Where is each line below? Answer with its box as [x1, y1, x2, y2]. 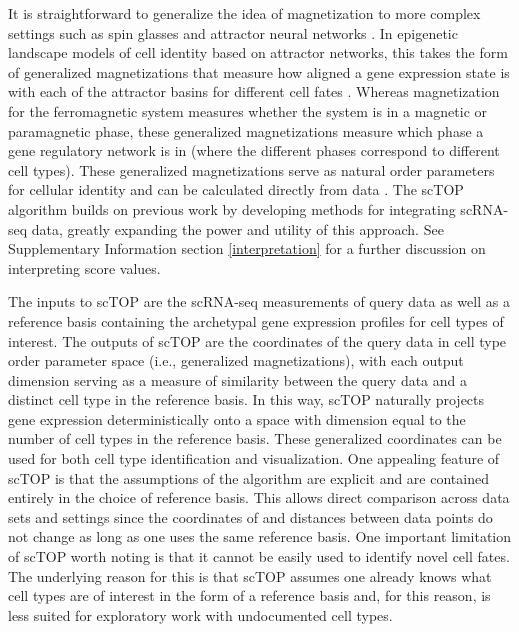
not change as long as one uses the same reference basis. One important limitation [8, 526, 512, 547]
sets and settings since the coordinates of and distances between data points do [8, 506, 493, 527]
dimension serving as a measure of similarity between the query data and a [8, 369, 468, 390]
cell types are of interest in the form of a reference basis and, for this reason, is [8, 585, 491, 606]
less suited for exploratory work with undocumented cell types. [8, 604, 393, 625]
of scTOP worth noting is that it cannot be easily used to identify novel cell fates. [8, 546, 510, 567]
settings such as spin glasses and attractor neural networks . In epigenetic [8, 22, 458, 43]
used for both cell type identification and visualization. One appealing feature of [8, 448, 500, 469]
